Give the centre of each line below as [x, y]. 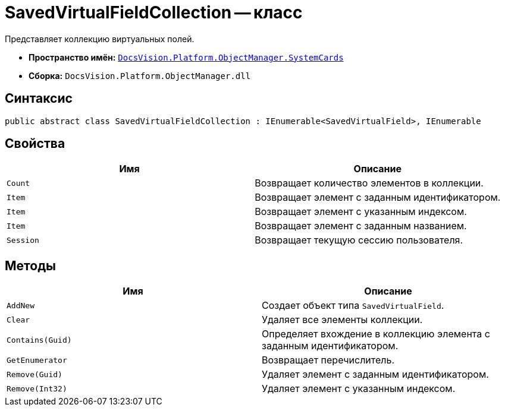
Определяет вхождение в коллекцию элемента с [376, 334]
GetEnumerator [37, 360]
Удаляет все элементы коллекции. [342, 320]
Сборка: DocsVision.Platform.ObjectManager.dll [140, 75]
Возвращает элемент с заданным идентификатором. [378, 197]
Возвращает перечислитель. [328, 360]
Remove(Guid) [34, 374]
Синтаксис [39, 99]
